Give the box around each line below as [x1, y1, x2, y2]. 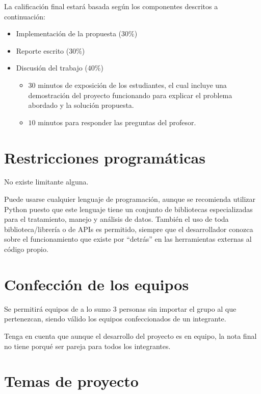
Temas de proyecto [4, 370, 139, 391]
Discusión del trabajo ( [16, 62, 88, 73]
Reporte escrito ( [16, 45, 69, 56]
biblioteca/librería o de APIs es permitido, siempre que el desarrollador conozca [4, 223, 253, 234]
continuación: [4, 11, 45, 21]
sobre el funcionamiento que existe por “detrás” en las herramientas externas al [4, 234, 252, 244]
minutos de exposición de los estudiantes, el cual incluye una [38, 79, 227, 90]
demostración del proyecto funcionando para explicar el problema [28, 89, 232, 100]
